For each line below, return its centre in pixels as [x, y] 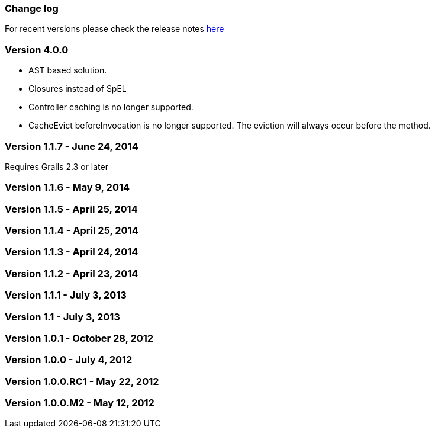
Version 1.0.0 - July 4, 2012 [69, 360]
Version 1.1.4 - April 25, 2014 [72, 230]
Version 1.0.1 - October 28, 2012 [79, 338]
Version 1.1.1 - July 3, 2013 [66, 295]
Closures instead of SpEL [78, 89]
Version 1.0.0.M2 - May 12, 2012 [80, 403]
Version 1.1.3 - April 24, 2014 [72, 252]
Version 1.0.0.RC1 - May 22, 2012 [82, 381]
